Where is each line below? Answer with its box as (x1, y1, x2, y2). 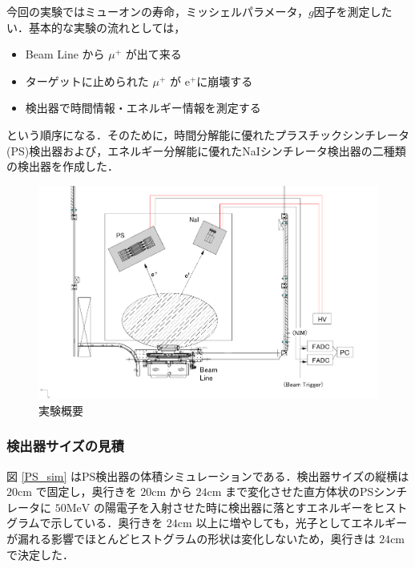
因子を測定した (313, 3, 393, 19)
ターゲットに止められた (25, 72, 149, 89)
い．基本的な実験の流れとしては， (6, 18, 186, 35)
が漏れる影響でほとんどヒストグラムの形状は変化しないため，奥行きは (6, 530, 376, 547)
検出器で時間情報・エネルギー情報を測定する (25, 99, 261, 116)
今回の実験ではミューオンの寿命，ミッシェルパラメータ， (6, 3, 308, 19)
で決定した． (6, 546, 74, 562)
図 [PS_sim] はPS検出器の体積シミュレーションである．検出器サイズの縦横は (6, 467, 409, 484)
